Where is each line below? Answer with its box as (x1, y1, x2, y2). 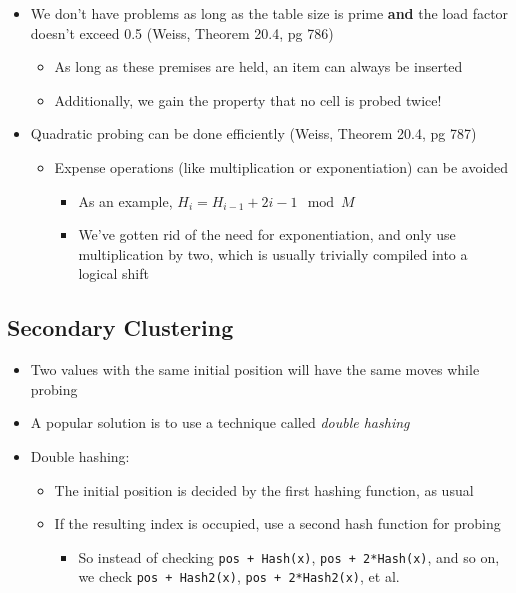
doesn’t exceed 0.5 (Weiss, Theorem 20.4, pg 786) (30, 22, 334, 43)
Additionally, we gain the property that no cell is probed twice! (54, 89, 442, 110)
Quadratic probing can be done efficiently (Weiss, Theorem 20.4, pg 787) (30, 123, 477, 144)
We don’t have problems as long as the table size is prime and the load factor (30, 3, 509, 23)
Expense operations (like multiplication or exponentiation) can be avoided (54, 156, 509, 177)
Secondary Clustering (7, 312, 234, 343)
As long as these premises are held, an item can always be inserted (54, 56, 463, 77)
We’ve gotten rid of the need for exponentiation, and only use (78, 224, 456, 245)
